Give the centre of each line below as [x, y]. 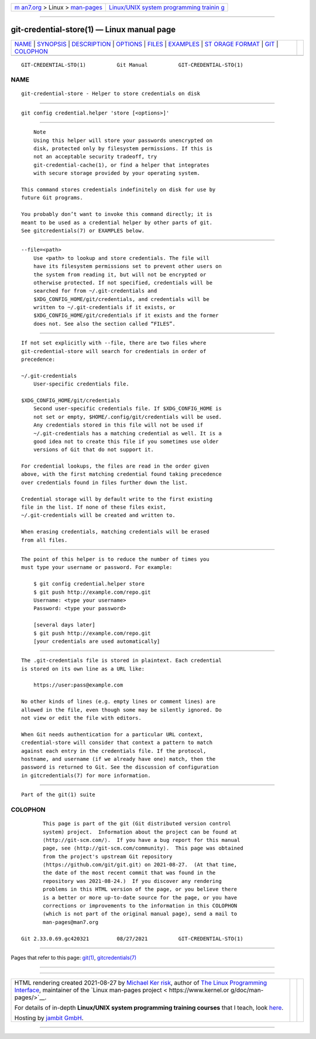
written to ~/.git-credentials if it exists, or [104, 307]
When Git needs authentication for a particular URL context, [112, 734]
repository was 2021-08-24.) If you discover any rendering [132, 881]
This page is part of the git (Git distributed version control [137, 824]
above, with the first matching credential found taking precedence [121, 474]
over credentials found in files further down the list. [105, 482]
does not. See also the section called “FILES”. [104, 324]
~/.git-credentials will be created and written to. [98, 515]
